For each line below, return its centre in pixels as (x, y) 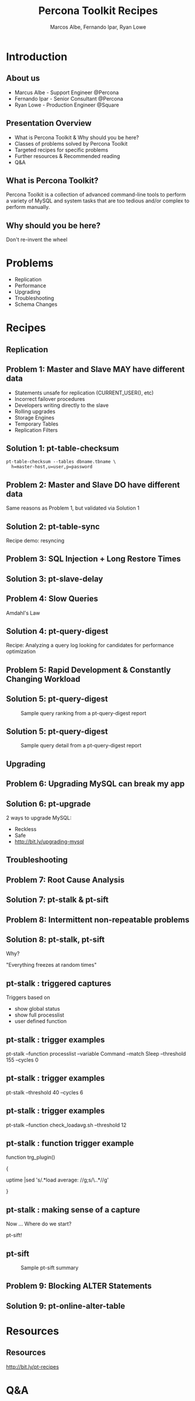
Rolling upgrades (35, 411)
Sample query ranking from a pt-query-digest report (83, 713)
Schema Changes (36, 304)
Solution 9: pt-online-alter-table (66, 1306)
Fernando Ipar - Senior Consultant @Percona (69, 98)
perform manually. (28, 207)
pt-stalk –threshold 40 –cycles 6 (45, 1092)
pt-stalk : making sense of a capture (73, 1210)
